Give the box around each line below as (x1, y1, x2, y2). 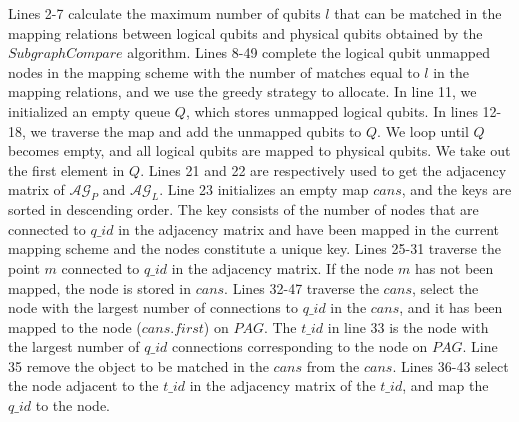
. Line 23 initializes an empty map (159, 179, 369, 200)
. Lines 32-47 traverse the (224, 277, 379, 298)
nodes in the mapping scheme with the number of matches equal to (8, 61, 420, 82)
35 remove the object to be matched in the (8, 355, 269, 376)
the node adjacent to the (8, 375, 159, 396)
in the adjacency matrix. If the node (171, 257, 394, 278)
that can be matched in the (334, 3, 502, 23)
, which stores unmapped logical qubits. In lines (185, 100, 478, 121)
